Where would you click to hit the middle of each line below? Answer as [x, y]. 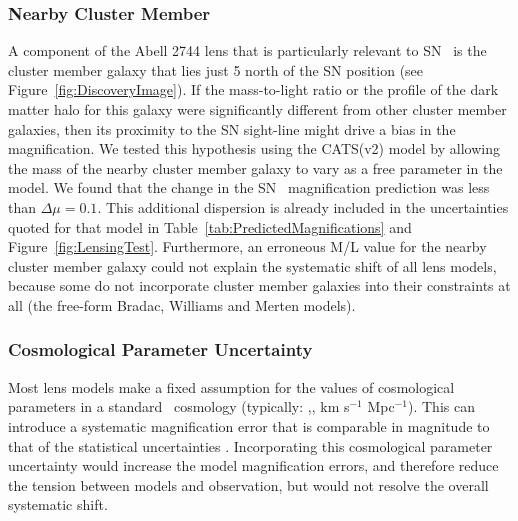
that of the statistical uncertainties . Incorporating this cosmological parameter [250, 445]
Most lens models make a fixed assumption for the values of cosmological [231, 386]
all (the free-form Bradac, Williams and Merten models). [182, 304]
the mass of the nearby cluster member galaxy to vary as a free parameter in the [255, 167]
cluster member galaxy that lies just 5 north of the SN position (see [216, 69]
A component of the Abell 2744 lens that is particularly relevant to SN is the [247, 50]
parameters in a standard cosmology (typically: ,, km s [179, 406]
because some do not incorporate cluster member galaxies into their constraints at [259, 285]
